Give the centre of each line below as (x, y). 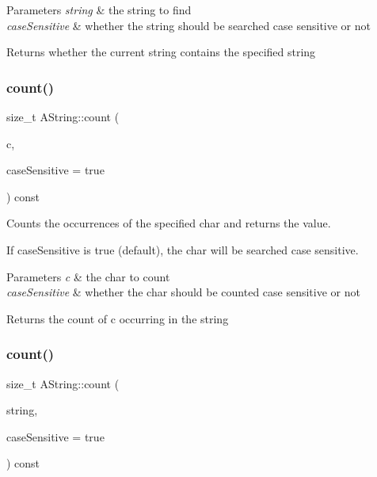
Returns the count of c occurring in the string (118, 318)
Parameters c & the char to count (88, 276)
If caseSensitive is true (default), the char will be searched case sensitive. (183, 249)
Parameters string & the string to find (99, 10)
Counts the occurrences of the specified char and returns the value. (169, 223)
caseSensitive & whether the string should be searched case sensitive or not (188, 25)
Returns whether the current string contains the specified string (161, 52)
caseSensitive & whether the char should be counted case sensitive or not (183, 292)
